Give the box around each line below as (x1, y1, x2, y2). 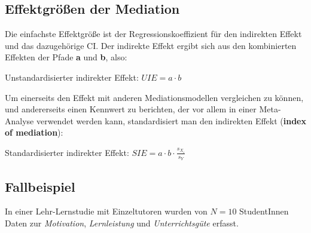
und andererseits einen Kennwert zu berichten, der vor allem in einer (5, 103, 257, 115)
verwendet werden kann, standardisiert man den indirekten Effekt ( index (36, 114, 306, 127)
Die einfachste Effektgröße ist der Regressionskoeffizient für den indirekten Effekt (5, 27, 302, 40)
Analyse (5, 114, 34, 127)
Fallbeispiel (5, 177, 75, 195)
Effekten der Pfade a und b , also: (5, 51, 127, 63)
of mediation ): (5, 126, 63, 139)
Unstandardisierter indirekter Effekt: (5, 70, 139, 83)
